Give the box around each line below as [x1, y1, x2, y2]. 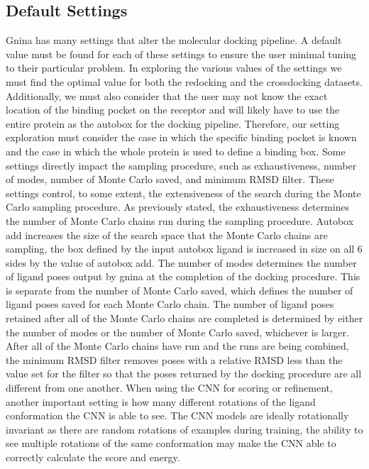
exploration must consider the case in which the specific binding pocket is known [6, 130, 357, 145]
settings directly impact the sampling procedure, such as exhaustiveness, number [6, 158, 357, 172]
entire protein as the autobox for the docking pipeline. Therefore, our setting [6, 116, 340, 131]
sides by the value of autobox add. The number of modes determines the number [6, 255, 357, 270]
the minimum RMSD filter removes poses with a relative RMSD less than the [6, 352, 343, 367]
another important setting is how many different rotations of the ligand [6, 394, 316, 409]
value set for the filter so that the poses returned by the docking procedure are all [6, 366, 362, 381]
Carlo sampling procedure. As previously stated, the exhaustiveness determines [6, 199, 350, 214]
